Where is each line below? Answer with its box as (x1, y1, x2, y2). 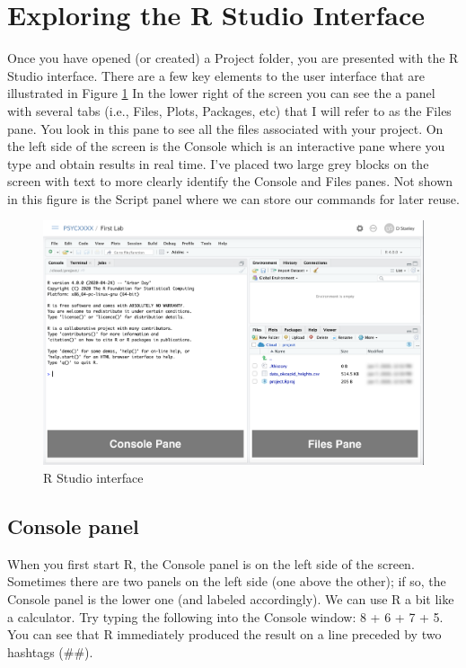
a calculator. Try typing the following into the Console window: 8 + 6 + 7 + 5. (7, 607, 444, 626)
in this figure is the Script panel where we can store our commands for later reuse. (7, 189, 460, 208)
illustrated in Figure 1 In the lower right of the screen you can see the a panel (7, 84, 435, 102)
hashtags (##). (7, 642, 93, 661)
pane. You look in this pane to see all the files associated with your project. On (7, 119, 444, 138)
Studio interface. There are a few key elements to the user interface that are (7, 66, 426, 85)
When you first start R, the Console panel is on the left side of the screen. (7, 554, 415, 573)
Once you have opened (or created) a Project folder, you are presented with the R (7, 49, 459, 67)
